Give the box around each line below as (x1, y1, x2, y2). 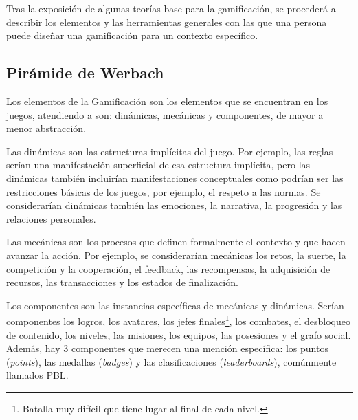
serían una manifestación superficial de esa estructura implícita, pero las (6, 157, 311, 172)
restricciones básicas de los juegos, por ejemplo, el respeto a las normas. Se (6, 184, 321, 199)
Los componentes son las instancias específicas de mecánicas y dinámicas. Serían (6, 298, 344, 312)
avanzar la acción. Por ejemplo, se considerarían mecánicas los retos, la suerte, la (6, 247, 346, 262)
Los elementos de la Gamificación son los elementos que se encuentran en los (6, 93, 328, 108)
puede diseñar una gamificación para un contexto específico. (6, 28, 258, 43)
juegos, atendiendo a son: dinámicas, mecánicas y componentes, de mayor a (6, 107, 324, 122)
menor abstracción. (6, 121, 87, 135)
